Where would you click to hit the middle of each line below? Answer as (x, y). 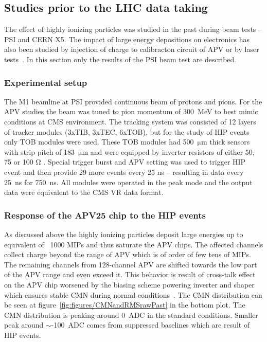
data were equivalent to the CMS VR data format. (84, 192)
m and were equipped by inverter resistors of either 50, (168, 151)
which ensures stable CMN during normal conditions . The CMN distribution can (133, 294)
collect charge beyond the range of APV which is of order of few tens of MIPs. (128, 254)
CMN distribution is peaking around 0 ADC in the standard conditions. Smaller (131, 314)
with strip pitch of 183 (40, 151)
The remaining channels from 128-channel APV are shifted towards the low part (131, 264)
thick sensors (230, 142)
